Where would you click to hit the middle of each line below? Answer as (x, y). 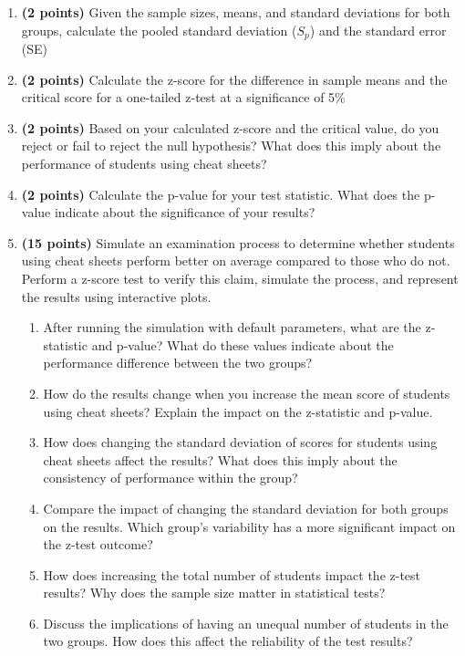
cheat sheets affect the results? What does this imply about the (220, 459)
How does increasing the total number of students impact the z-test (232, 574)
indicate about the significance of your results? (185, 212)
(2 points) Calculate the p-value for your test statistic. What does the (221, 194)
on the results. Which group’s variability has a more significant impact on (249, 526)
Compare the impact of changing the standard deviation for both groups (246, 508)
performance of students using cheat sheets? (144, 164)
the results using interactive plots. (116, 296)
